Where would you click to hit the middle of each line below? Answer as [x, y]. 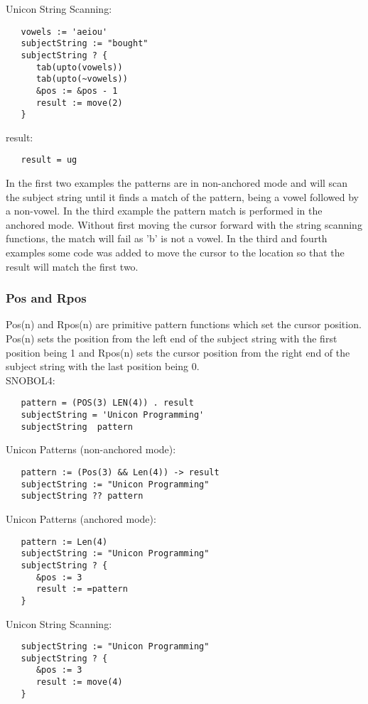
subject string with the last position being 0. [103, 366]
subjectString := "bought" [85, 44]
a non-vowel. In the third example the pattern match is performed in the [164, 211]
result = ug [49, 160]
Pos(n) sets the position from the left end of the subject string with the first [172, 339]
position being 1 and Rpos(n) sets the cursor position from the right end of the [178, 352]
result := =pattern [82, 589]
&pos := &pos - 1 [77, 91]
